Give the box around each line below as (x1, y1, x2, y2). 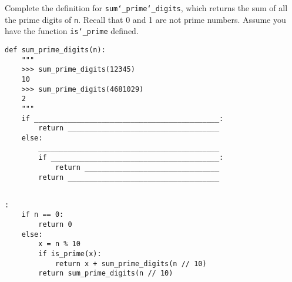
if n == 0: (21, 210, 64, 219)
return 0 (38, 220, 72, 229)
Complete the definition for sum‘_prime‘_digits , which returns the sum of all (5, 2, 288, 14)
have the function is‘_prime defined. (5, 25, 139, 37)
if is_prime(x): (38, 250, 102, 258)
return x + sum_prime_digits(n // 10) (55, 259, 207, 268)
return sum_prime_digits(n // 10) (38, 269, 173, 278)
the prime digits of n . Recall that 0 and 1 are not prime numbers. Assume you (5, 13, 286, 25)
